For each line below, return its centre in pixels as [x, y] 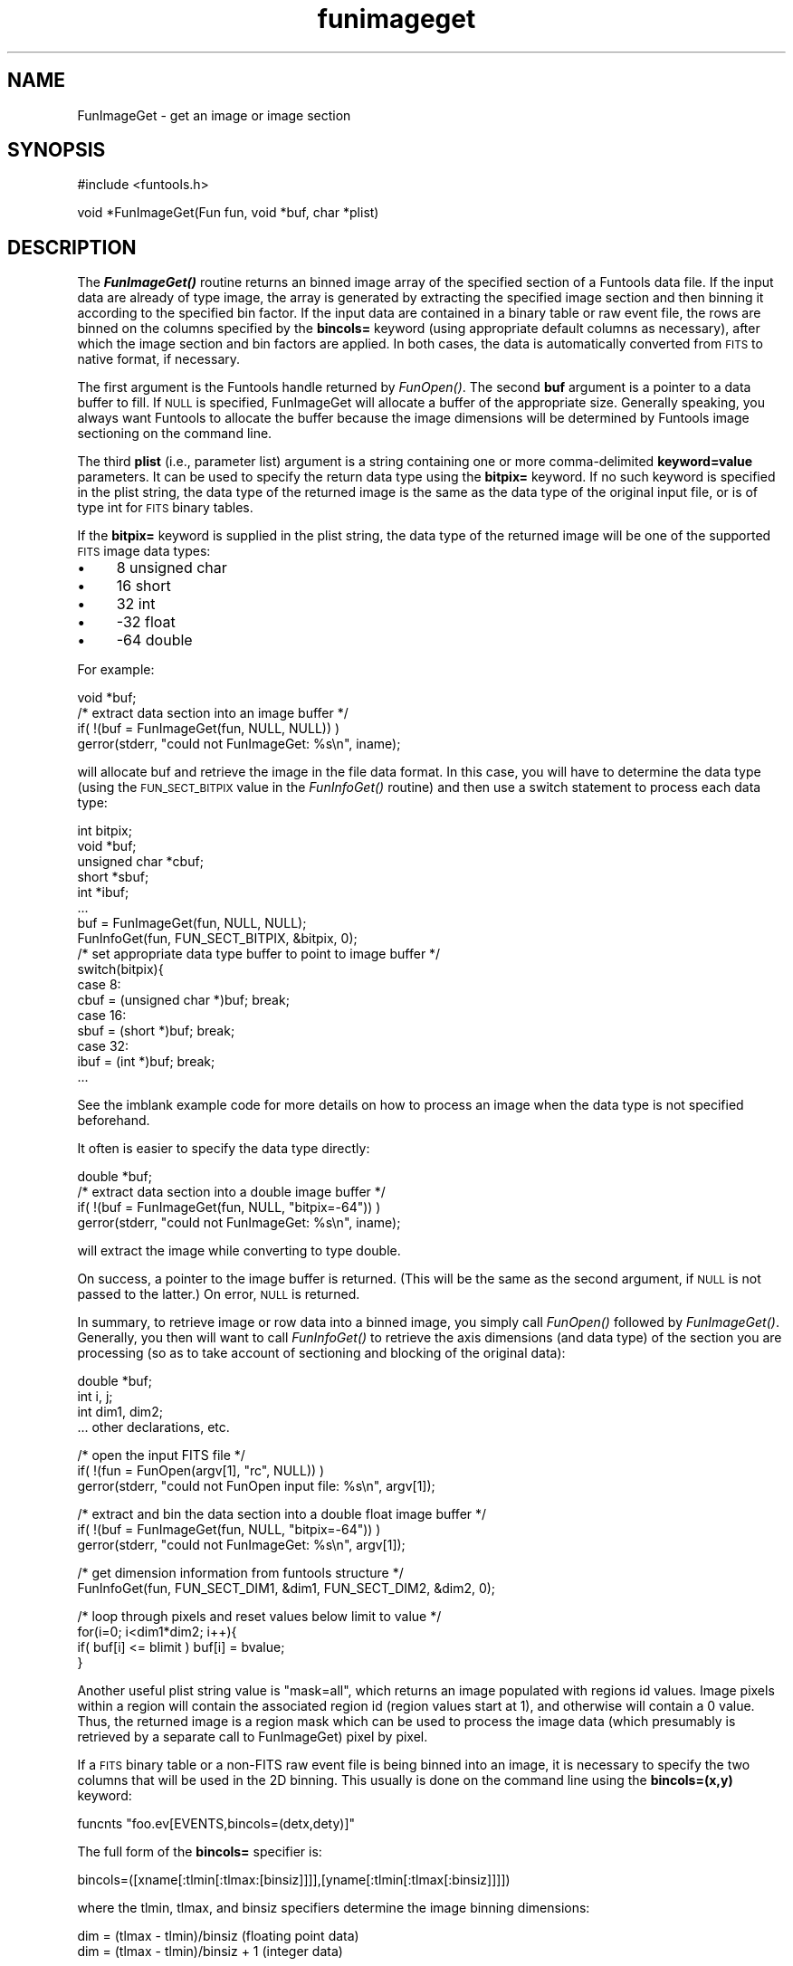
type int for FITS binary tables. [165, 508]
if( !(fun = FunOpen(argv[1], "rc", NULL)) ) [201, 1471]
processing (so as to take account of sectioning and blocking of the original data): [321, 1353]
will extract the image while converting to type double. [239, 1251]
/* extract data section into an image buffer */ [213, 713]
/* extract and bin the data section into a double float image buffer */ [282, 1514]
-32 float [146, 622]
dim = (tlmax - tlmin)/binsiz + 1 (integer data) [210, 1952]
